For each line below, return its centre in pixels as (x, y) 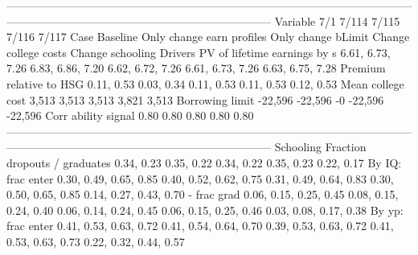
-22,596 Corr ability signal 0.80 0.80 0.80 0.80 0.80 (130, 115)
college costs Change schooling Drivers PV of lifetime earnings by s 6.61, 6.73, (199, 52)
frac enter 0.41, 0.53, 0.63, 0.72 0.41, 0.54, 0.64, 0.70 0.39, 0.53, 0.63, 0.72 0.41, (200, 226)
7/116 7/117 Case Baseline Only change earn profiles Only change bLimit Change (208, 37)
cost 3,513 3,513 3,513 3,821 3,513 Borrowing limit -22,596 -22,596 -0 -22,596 (195, 99)
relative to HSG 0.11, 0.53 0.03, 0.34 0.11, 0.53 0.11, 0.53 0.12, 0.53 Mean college (205, 83)
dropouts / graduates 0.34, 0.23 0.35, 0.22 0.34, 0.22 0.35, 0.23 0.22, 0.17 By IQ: (204, 162)
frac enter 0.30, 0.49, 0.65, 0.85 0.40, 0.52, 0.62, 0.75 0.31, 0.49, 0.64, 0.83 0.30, (200, 178)
